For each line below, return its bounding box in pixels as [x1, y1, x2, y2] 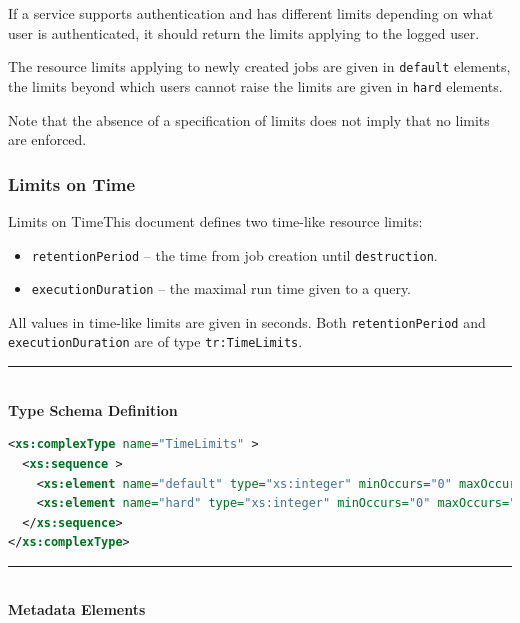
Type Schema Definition [8, 399, 178, 420]
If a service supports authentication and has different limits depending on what [8, 3, 494, 23]
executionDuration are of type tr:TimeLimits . [8, 331, 303, 352]
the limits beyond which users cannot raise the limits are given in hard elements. [8, 75, 503, 96]
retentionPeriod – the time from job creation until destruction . [31, 244, 438, 265]
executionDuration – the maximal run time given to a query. [31, 278, 412, 299]
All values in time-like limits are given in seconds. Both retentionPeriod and [8, 311, 486, 332]
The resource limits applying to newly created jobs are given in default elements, [8, 56, 511, 77]
